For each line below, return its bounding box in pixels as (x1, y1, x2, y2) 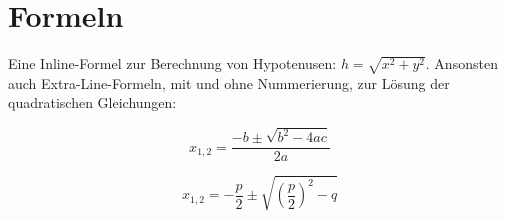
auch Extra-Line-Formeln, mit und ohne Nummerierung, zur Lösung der (8, 72, 450, 93)
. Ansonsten (425, 53, 498, 74)
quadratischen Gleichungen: (8, 92, 177, 113)
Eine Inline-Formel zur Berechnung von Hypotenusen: (8, 53, 337, 74)
